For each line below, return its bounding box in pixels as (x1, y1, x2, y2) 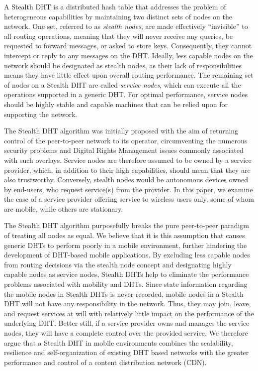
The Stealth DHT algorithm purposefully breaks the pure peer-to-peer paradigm (4, 220, 249, 231)
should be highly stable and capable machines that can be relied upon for (4, 99, 228, 109)
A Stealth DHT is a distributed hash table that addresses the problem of (4, 1, 226, 11)
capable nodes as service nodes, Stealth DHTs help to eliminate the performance (4, 269, 249, 279)
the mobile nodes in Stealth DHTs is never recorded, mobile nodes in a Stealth (4, 288, 244, 299)
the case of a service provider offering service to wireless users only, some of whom (4, 194, 254, 204)
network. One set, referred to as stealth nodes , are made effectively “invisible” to (4, 21, 248, 31)
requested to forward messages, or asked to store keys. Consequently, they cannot (4, 40, 252, 51)
